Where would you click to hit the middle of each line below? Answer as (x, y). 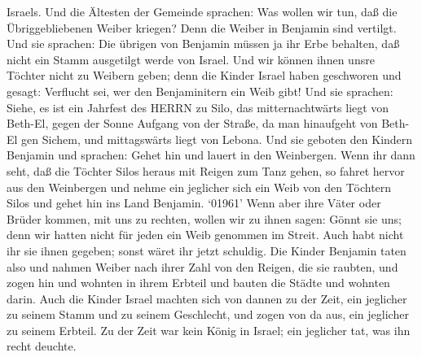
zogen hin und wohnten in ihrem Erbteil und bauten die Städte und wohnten (198, 283)
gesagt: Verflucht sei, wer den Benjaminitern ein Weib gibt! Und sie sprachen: (200, 91)
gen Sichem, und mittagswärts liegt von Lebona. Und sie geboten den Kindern (217, 139)
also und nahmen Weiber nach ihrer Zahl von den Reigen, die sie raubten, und (202, 266)
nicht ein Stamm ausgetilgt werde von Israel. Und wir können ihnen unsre (191, 59)
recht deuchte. (42, 346)
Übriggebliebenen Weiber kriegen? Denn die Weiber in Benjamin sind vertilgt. (202, 27)
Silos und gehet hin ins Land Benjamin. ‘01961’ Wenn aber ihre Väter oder (194, 203)
